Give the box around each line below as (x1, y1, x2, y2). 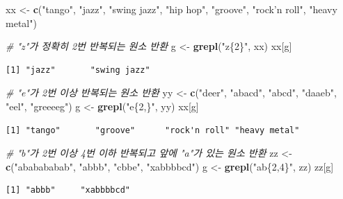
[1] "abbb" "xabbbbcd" (6, 185, 130, 196)
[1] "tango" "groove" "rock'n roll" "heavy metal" (6, 125, 300, 135)
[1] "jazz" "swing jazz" (6, 64, 150, 75)
